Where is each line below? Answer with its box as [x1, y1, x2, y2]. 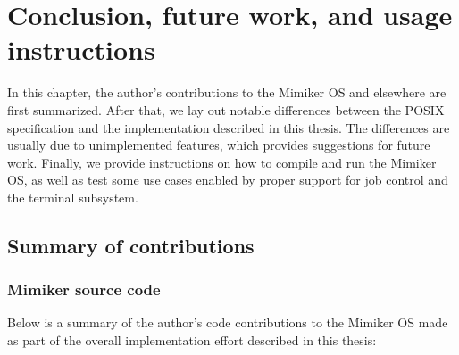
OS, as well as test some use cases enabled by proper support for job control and [7, 170, 448, 189]
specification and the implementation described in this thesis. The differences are [7, 118, 450, 136]
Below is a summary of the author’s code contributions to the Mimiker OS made [7, 313, 448, 332]
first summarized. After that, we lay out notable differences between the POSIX [7, 100, 445, 119]
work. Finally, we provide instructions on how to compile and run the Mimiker [7, 153, 437, 171]
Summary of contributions [7, 231, 255, 259]
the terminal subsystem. [7, 187, 138, 206]
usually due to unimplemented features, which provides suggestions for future [7, 136, 430, 154]
